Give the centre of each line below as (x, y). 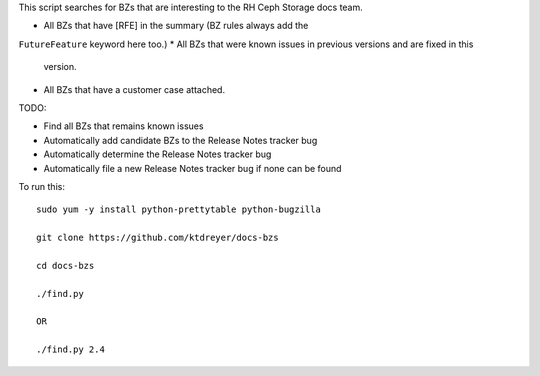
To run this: (41, 186)
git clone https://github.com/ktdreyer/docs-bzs (157, 238)
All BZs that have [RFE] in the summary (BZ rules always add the (176, 26)
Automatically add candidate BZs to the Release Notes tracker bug (180, 140)
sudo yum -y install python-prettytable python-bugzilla (179, 209)
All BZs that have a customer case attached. (134, 89)
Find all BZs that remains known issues (123, 126)
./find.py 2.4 (70, 349)
